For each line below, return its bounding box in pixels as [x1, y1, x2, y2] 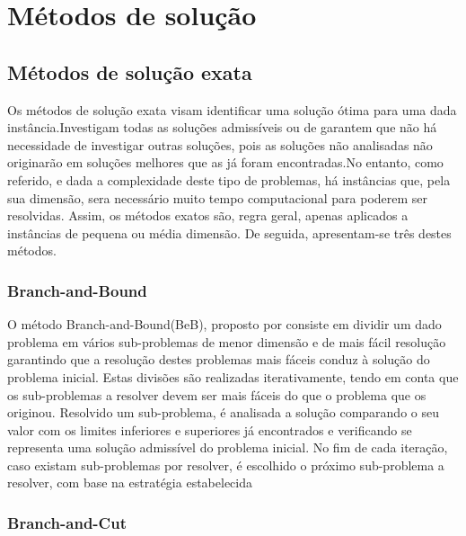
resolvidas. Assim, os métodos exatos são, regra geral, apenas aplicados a [7, 206, 409, 225]
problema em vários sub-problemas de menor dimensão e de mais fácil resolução [7, 332, 446, 351]
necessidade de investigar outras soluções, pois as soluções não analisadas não [7, 135, 433, 154]
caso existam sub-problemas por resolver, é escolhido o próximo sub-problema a [7, 455, 444, 474]
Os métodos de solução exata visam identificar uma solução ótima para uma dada [7, 100, 457, 119]
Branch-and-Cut [7, 512, 127, 533]
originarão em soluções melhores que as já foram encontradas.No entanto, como [7, 153, 444, 172]
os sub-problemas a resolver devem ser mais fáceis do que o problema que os [7, 385, 426, 404]
